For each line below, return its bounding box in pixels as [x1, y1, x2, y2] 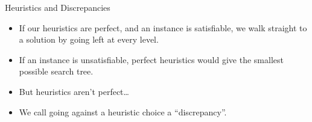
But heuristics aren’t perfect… [19, 85, 129, 97]
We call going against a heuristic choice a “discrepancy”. [19, 105, 227, 118]
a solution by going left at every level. [19, 33, 159, 46]
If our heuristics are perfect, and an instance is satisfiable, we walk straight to [19, 21, 307, 34]
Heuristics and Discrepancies [5, 1, 110, 13]
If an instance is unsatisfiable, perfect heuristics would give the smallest [19, 53, 284, 66]
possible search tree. [19, 65, 94, 78]
